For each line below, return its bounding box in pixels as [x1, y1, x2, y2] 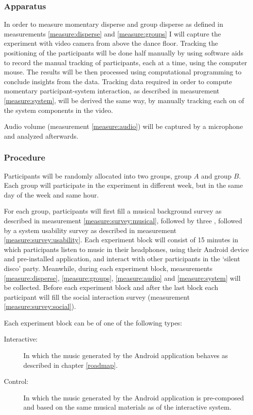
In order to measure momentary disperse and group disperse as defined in [4, 19, 223, 29]
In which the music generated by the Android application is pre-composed [23, 392, 244, 402]
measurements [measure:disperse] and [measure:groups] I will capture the [4, 28, 221, 38]
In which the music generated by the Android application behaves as [23, 350, 228, 361]
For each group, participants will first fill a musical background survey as [4, 206, 222, 216]
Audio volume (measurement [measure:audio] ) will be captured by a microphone [4, 121, 243, 131]
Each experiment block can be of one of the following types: [4, 317, 182, 327]
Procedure [4, 151, 45, 163]
